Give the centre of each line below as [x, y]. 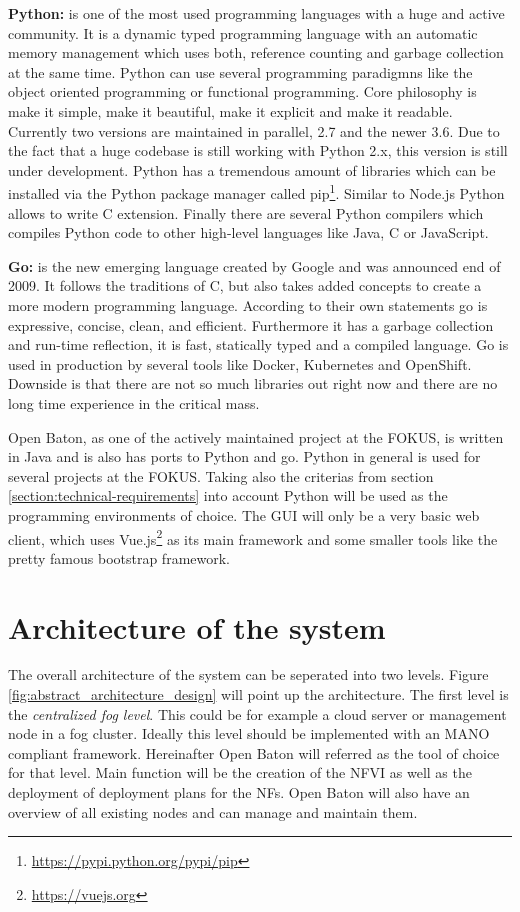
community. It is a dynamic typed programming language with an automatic [243, 32]
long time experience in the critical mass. [134, 402]
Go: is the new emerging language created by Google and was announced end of [254, 265]
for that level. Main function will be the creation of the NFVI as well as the [240, 772]
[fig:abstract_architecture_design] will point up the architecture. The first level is [258, 694]
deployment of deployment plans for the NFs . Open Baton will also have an [239, 792]
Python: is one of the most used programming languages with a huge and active [256, 13]
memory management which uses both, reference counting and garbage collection [256, 52]
